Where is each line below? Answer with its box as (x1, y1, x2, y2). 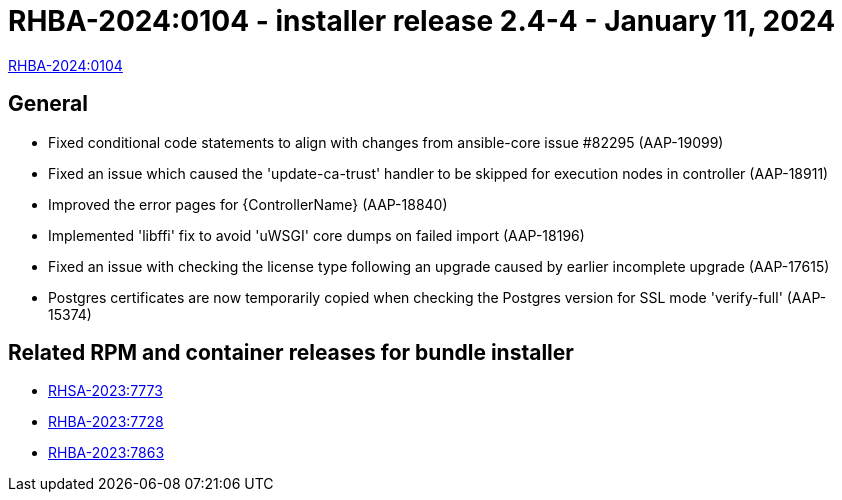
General (8, 91, 89, 117)
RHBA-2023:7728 (48, 413, 164, 431)
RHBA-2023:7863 (48, 444, 165, 462)
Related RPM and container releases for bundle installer (8, 340, 574, 366)
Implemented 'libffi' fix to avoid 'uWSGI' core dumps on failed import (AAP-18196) (48, 226, 585, 244)
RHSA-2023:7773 (48, 382, 163, 400)
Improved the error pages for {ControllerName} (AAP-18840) (48, 195, 448, 213)
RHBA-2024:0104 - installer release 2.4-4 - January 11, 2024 (8, 4, 836, 38)
